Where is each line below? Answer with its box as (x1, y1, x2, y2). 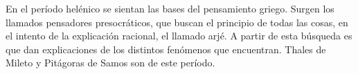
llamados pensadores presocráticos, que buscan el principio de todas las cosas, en (6, 15, 348, 29)
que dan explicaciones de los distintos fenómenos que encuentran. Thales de (6, 41, 326, 56)
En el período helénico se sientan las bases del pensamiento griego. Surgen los (6, 1, 334, 15)
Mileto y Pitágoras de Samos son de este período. (6, 55, 215, 70)
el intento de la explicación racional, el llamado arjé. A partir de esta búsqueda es (6, 28, 352, 43)
